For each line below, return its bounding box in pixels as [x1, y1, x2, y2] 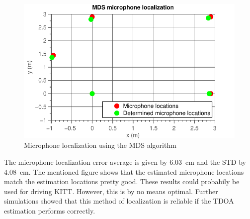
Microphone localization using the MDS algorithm [24, 140, 176, 150]
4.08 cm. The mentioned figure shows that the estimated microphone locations [4, 166, 244, 177]
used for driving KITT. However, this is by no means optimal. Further [4, 186, 218, 196]
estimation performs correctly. [4, 205, 95, 216]
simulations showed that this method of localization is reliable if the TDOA [4, 196, 234, 206]
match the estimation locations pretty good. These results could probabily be [4, 176, 240, 187]
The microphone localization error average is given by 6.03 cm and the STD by [4, 157, 246, 167]
